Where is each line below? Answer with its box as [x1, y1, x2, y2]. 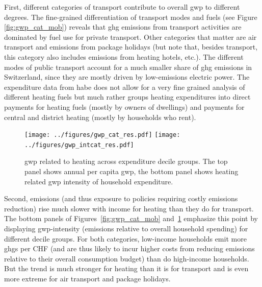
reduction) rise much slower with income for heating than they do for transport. [4, 203, 254, 213]
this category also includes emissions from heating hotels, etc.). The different [4, 51, 244, 62]
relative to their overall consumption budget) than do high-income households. [4, 253, 249, 264]
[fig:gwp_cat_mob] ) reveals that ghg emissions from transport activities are [4, 21, 242, 32]
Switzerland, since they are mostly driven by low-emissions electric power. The [4, 71, 250, 82]
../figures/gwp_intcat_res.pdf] [24, 141, 134, 149]
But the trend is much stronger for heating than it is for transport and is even [4, 263, 249, 274]
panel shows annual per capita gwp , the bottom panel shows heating [24, 166, 239, 177]
